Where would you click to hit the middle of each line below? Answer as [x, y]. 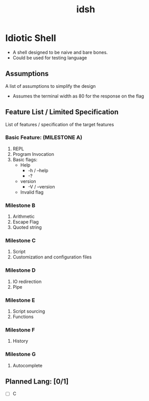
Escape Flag [26, 222]
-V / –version [41, 186]
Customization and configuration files [52, 257]
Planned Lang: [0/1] [37, 382]
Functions [23, 317]
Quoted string [27, 227]
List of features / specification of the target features [60, 124]
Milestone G [20, 355]
